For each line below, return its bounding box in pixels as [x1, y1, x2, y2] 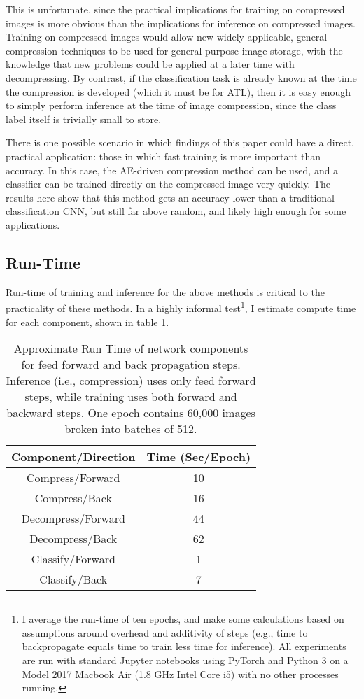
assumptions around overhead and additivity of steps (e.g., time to [22, 625, 308, 640]
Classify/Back [39, 571, 108, 588]
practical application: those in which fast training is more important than [6, 148, 321, 163]
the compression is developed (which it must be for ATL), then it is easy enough [6, 84, 351, 99]
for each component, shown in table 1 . [6, 314, 169, 329]
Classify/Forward [31, 551, 115, 567]
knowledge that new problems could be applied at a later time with [6, 57, 295, 71]
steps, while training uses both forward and [24, 388, 237, 405]
